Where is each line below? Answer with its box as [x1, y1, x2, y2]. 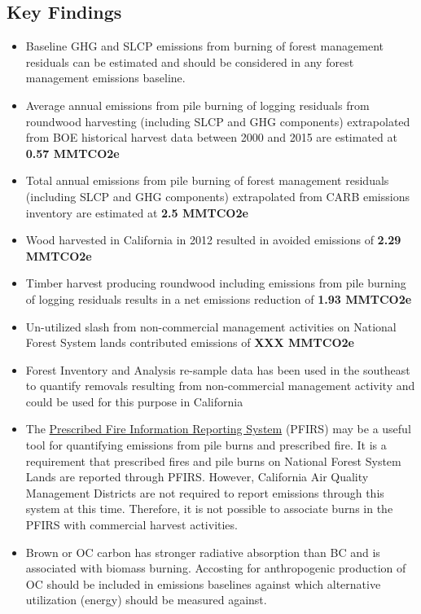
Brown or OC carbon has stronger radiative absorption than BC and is [25, 543, 380, 560]
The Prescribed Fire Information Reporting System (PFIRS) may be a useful [25, 420, 411, 437]
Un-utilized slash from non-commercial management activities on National [25, 318, 397, 335]
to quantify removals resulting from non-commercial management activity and [25, 377, 415, 394]
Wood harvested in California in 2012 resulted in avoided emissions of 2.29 [25, 231, 401, 248]
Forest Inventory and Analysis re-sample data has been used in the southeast [25, 361, 410, 378]
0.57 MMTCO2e [25, 144, 120, 161]
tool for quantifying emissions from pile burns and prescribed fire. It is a [25, 436, 387, 454]
